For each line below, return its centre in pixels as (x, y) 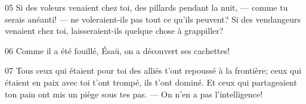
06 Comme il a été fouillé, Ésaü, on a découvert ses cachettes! (117, 50)
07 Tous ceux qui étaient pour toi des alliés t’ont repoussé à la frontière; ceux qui (153, 70)
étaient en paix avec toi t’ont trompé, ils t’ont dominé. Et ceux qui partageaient (151, 82)
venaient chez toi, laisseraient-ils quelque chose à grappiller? (114, 31)
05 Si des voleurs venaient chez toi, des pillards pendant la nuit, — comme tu (146, 7)
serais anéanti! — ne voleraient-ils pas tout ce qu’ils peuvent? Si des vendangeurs (153, 19)
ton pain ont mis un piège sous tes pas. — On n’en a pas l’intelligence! (134, 94)
